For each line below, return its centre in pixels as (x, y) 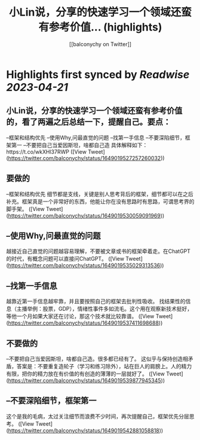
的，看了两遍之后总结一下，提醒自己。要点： (89, 122)
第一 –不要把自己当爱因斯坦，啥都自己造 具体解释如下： (79, 145)
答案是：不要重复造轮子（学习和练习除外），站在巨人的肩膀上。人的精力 (104, 366)
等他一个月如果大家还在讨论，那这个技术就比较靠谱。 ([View (80, 316)
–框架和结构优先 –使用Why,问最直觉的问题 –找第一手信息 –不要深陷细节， (96, 137)
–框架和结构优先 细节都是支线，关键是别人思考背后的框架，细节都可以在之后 (100, 194)
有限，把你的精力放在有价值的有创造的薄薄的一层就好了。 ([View (86, 374)
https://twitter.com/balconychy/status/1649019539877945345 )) (87, 381)
